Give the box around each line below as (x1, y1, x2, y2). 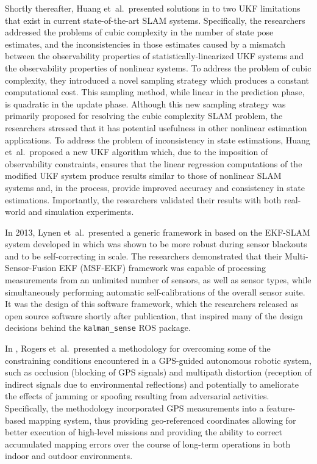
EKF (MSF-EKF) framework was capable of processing (59, 261, 266, 274)
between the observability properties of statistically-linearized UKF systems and (5, 49, 304, 62)
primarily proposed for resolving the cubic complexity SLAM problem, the (5, 109, 283, 122)
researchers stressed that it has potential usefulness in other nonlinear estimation (5, 121, 307, 134)
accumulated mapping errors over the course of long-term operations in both (5, 437, 291, 450)
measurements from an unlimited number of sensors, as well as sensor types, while (5, 274, 312, 286)
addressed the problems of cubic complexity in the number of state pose (5, 26, 274, 38)
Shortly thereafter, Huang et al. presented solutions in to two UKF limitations (5, 2, 301, 14)
